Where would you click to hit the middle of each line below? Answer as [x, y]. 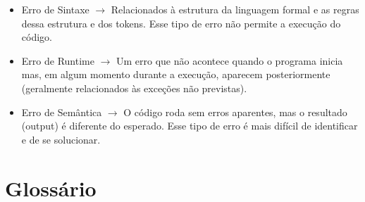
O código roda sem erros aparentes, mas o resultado [235, 112]
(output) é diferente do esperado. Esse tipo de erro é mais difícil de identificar [190, 126]
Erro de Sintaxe [55, 9]
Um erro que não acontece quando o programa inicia [230, 60]
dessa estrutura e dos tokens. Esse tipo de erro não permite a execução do [181, 23]
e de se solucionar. [61, 139]
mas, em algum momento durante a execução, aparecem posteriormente [176, 74]
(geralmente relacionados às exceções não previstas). [134, 88]
